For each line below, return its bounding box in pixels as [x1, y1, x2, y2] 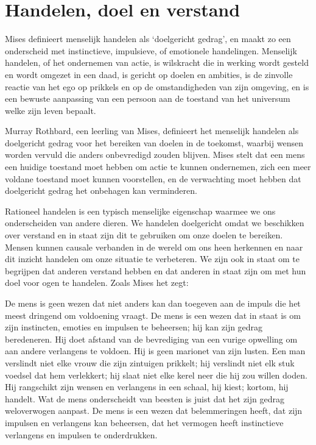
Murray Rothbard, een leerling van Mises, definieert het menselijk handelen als [5, 124, 299, 137]
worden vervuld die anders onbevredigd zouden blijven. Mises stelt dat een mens [5, 148, 305, 161]
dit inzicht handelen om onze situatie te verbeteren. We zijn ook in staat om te [5, 252, 300, 265]
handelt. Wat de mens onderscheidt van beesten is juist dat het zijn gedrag [5, 392, 284, 405]
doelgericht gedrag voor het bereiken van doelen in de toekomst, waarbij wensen [5, 136, 303, 149]
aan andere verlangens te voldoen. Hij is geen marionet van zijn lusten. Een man [5, 344, 306, 357]
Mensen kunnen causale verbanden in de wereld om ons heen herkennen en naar [5, 240, 303, 253]
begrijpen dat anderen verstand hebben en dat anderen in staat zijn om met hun [5, 264, 306, 277]
